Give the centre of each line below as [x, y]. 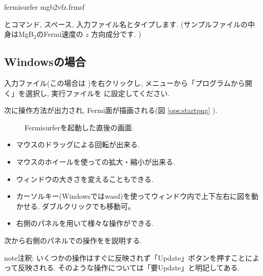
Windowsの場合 [45, 62]
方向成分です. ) [116, 34]
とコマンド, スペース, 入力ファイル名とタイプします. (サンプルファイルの [126, 24]
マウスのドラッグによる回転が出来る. [78, 144]
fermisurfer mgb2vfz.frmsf [44, 7]
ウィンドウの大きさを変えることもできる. [85, 179]
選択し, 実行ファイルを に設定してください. [98, 93]
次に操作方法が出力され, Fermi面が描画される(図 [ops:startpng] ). [111, 110]
